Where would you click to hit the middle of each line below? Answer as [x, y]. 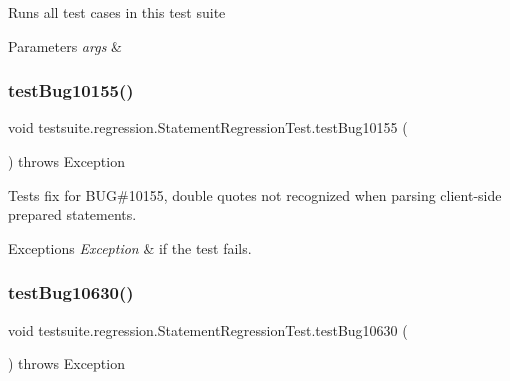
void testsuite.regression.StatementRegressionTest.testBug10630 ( [208, 329]
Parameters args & [65, 45]
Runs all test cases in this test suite [117, 12]
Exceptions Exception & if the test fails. [130, 247]
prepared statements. [72, 214]
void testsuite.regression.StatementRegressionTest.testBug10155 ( [208, 127]
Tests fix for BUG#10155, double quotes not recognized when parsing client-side [255, 194]
